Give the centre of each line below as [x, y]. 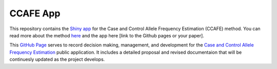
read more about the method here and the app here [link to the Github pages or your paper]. [107, 35]
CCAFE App [35, 13]
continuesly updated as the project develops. [57, 59]
